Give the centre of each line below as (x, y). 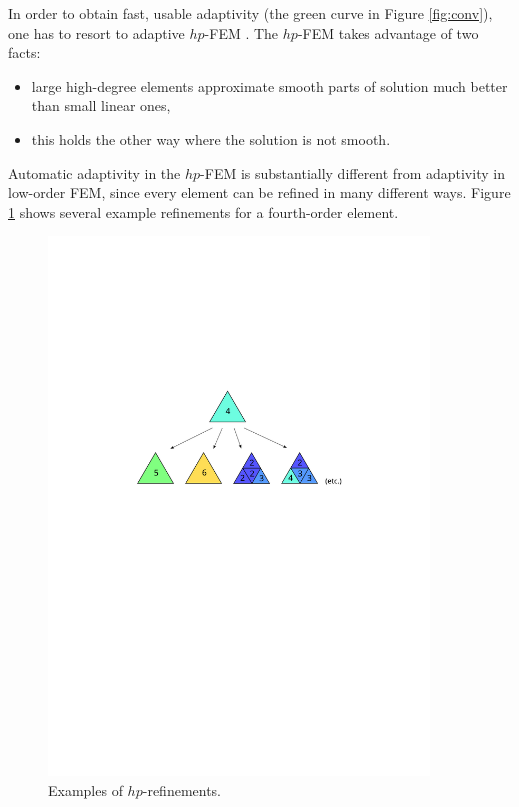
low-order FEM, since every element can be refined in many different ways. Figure (259, 192)
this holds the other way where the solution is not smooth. (211, 138)
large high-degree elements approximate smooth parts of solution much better (269, 85)
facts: (24, 52)
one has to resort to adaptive (96, 32)
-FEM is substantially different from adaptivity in (352, 172)
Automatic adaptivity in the (94, 172)
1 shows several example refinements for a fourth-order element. (203, 211)
